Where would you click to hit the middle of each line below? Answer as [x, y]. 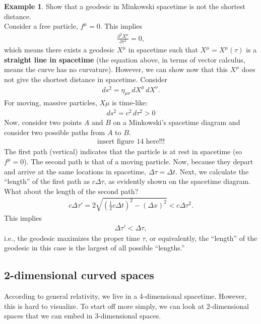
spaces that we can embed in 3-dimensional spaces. [83, 316]
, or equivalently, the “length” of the [201, 238]
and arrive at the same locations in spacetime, [75, 171]
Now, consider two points [43, 122]
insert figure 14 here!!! [131, 142]
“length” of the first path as [47, 181]
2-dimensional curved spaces [79, 275]
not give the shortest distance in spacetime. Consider [86, 79]
